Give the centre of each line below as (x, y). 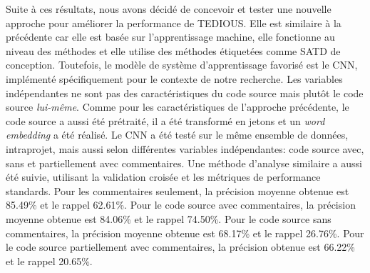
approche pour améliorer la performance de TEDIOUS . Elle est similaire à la (174, 23)
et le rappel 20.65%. (49, 260)
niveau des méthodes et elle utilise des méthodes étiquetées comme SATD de (173, 50)
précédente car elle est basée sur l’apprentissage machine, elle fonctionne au (170, 37)
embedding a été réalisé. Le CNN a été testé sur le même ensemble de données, (177, 135)
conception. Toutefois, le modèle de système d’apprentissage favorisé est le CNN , (182, 65)
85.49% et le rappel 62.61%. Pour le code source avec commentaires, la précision (181, 205)
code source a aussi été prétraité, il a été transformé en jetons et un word (165, 120)
